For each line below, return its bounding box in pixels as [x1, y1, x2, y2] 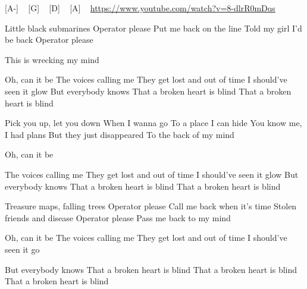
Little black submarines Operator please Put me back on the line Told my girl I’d [5, 21, 302, 34]
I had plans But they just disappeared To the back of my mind [5, 128, 234, 140]
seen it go [5, 243, 40, 255]
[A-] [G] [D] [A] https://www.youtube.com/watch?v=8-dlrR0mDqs [5, 2, 275, 14]
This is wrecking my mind [5, 53, 99, 65]
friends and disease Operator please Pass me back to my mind [5, 211, 231, 224]
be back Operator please [5, 33, 93, 46]
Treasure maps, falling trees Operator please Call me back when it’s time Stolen [5, 200, 297, 212]
